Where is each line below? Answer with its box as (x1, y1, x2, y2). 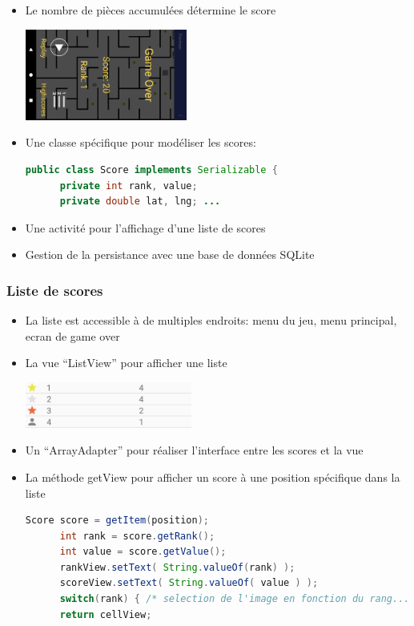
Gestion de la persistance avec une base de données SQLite (25, 246, 315, 263)
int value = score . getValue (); (59, 546, 227, 558)
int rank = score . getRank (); (59, 530, 215, 542)
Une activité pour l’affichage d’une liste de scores (25, 219, 266, 236)
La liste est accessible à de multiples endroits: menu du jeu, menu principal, (25, 312, 397, 329)
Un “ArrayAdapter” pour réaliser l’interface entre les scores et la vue (25, 442, 364, 458)
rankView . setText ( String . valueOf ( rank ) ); (59, 561, 295, 573)
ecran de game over (25, 327, 120, 344)
